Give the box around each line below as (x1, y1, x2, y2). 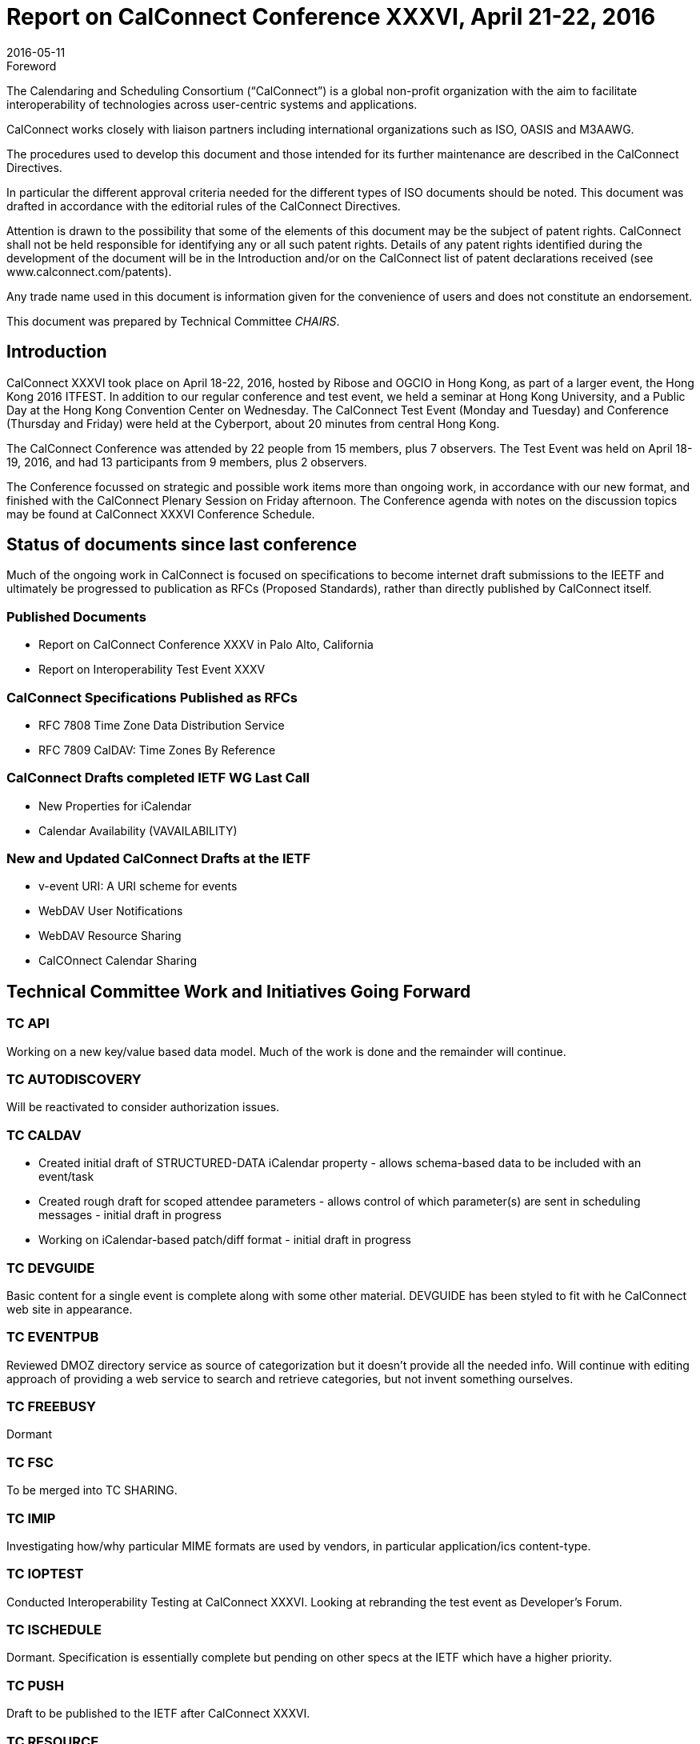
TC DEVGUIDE (6, 1259, 95, 1276)
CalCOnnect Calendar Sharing (38, 954, 197, 968)
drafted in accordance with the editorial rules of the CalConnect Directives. (6, 198, 401, 213)
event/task (38, 1170, 94, 1184)
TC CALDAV (6, 1126, 82, 1143)
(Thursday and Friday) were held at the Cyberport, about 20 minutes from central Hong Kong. (6, 416, 500, 430)
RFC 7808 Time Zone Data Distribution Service (38, 718, 285, 732)
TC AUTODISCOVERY (6, 1071, 142, 1088)
